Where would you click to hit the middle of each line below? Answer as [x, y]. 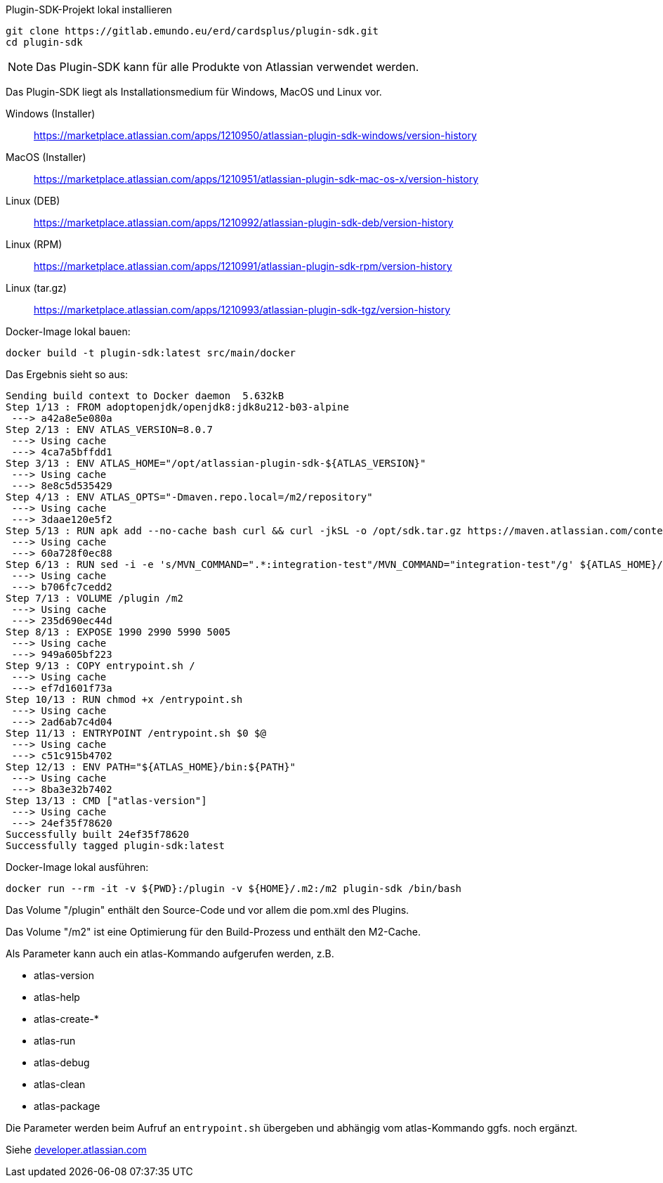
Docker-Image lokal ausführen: [77, 867]
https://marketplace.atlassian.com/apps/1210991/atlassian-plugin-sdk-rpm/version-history [243, 266]
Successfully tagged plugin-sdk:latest [115, 846]
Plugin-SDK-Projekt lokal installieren [89, 9]
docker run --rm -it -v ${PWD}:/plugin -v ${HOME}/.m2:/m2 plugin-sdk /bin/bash [234, 888]
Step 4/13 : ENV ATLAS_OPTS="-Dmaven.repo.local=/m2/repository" [189, 497]
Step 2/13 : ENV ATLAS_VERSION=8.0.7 [110, 429]
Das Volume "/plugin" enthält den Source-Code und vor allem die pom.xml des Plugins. [208, 910]
